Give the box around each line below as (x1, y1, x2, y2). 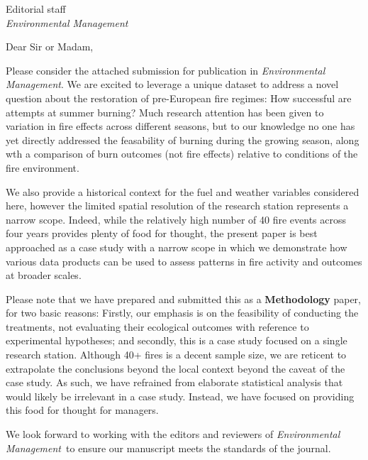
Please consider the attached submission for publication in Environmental (6, 62, 325, 77)
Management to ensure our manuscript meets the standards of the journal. (6, 440, 331, 455)
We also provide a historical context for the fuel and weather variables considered (6, 184, 359, 199)
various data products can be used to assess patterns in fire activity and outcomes (6, 253, 362, 268)
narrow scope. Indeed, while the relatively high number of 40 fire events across (6, 212, 347, 226)
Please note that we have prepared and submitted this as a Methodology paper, (6, 291, 361, 306)
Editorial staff (6, 1, 66, 16)
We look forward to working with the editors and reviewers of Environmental (6, 427, 340, 442)
